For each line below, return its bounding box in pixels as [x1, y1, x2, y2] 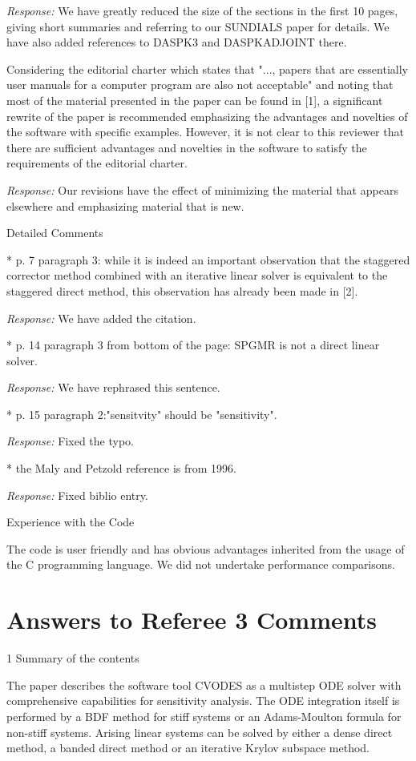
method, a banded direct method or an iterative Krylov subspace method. [6, 739, 370, 756]
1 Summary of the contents [6, 650, 139, 666]
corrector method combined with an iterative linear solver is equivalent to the [6, 267, 388, 284]
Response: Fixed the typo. [6, 433, 134, 449]
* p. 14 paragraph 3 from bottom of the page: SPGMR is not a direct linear [6, 336, 380, 353]
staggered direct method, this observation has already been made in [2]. [6, 282, 358, 299]
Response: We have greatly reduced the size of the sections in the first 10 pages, [6, 2, 398, 18]
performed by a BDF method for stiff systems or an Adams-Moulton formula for [6, 707, 402, 724]
